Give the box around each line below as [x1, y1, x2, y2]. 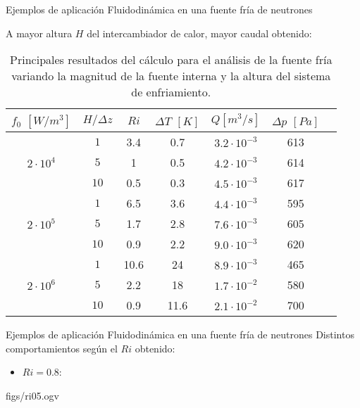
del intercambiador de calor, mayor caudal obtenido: [87, 25, 312, 40]
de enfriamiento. [131, 84, 211, 101]
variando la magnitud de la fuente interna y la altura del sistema [11, 68, 331, 84]
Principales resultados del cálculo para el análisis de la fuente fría [10, 51, 333, 68]
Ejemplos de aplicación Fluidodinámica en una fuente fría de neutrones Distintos [6, 327, 354, 342]
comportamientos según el [6, 340, 118, 355]
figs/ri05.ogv [6, 388, 59, 402]
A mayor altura [6, 25, 73, 40]
